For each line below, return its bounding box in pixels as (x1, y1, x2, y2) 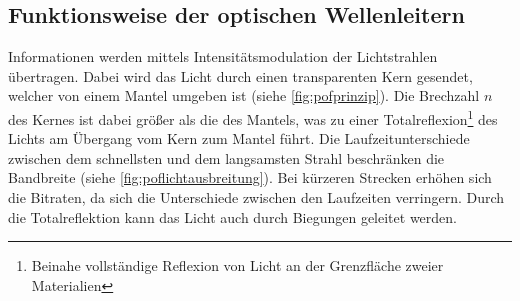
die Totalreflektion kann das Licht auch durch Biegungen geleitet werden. (8, 206, 457, 227)
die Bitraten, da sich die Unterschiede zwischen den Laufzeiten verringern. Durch (8, 187, 505, 208)
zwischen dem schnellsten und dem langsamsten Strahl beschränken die (8, 147, 445, 168)
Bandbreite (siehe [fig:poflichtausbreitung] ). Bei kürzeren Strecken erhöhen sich (8, 167, 492, 188)
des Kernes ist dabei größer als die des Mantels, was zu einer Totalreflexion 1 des (8, 105, 498, 129)
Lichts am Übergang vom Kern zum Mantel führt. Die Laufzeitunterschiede (8, 128, 470, 149)
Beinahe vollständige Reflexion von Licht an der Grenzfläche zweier (31, 255, 444, 276)
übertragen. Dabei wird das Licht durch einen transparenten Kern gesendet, (8, 65, 473, 86)
